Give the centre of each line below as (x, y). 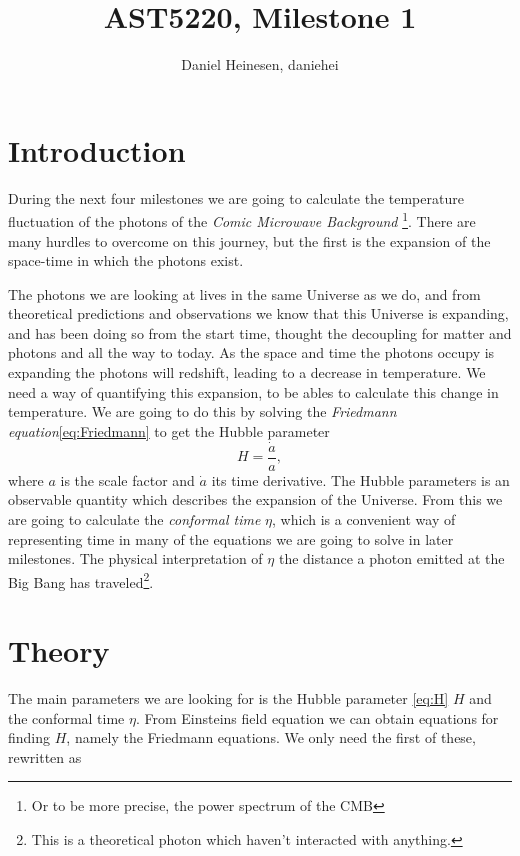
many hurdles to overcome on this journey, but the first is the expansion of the (249, 240)
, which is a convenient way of (364, 518)
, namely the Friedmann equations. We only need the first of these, (271, 737)
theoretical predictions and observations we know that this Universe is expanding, (258, 313)
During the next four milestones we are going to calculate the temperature (236, 197)
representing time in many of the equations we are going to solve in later (231, 538)
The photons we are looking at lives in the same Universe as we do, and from (244, 293)
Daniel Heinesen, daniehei (260, 64)
